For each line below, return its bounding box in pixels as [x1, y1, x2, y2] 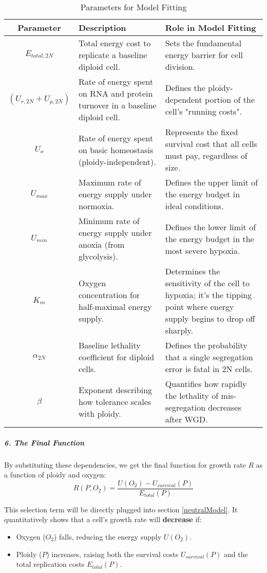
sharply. [165, 324, 194, 336]
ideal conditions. [165, 200, 224, 212]
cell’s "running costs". [165, 105, 242, 117]
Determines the [165, 265, 220, 277]
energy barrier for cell [165, 49, 243, 61]
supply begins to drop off [165, 312, 255, 324]
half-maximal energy [78, 301, 152, 312]
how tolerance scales [78, 395, 151, 408]
